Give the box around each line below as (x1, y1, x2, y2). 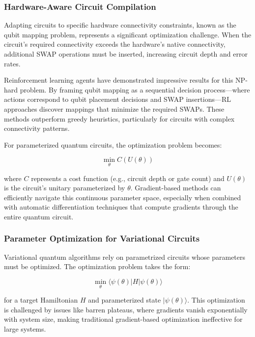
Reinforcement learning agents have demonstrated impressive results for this (4, 75, 233, 85)
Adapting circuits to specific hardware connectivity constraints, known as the (4, 20, 236, 30)
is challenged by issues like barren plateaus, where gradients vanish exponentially (4, 304, 248, 314)
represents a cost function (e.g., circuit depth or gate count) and (31, 173, 225, 183)
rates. (4, 58, 21, 68)
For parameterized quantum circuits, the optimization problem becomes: (4, 139, 222, 150)
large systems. (4, 323, 46, 334)
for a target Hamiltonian (4, 295, 78, 305)
